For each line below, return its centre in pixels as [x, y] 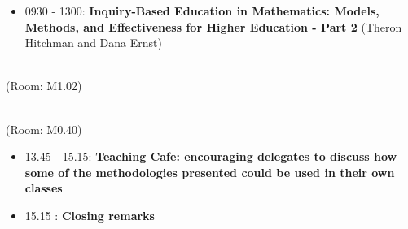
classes [44, 188]
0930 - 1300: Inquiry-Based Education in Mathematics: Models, [202, 11]
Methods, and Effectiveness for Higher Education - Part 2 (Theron [213, 26]
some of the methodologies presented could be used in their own [210, 172]
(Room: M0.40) [44, 129]
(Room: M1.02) [44, 86]
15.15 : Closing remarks [90, 215]
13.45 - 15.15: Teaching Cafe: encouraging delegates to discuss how [211, 156]
